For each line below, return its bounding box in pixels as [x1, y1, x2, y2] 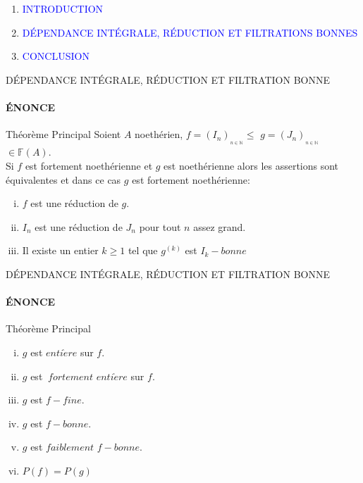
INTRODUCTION [22, 1, 104, 15]
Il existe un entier [22, 243, 99, 258]
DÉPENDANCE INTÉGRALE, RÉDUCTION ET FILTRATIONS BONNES [22, 25, 358, 39]
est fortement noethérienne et [25, 158, 153, 172]
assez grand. [193, 219, 246, 234]
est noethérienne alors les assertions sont [164, 158, 339, 172]
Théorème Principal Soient [6, 127, 121, 142]
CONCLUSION [22, 49, 90, 63]
